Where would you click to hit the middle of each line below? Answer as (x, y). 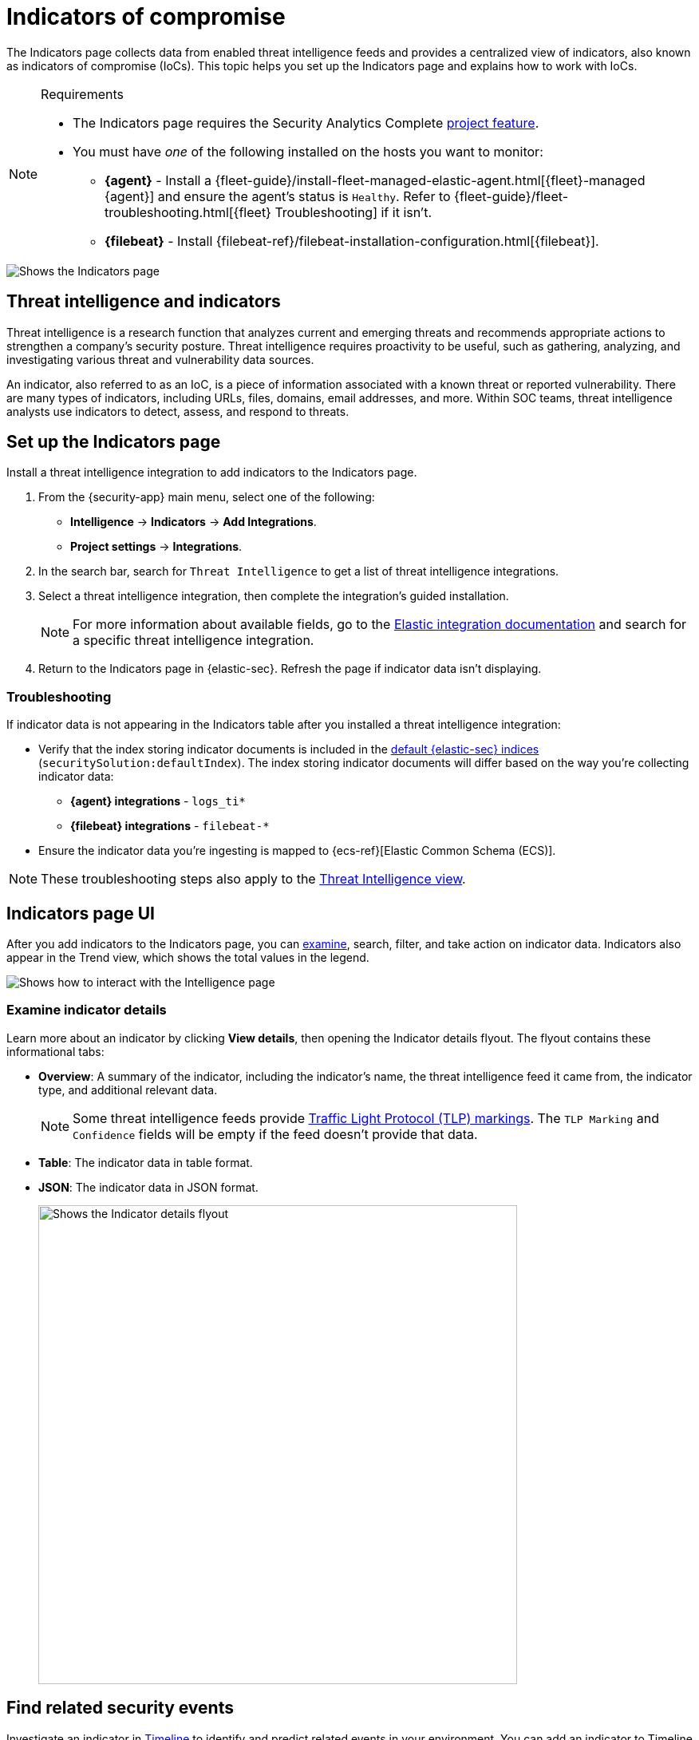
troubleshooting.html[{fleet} (188, 212)
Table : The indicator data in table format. (146, 1162)
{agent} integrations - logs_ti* (158, 801)
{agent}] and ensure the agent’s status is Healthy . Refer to (278, 196)
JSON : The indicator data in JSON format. (148, 1187)
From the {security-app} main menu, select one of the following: (207, 497)
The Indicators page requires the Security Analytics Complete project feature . (306, 123)
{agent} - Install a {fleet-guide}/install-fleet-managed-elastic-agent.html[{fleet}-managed (375, 180)
